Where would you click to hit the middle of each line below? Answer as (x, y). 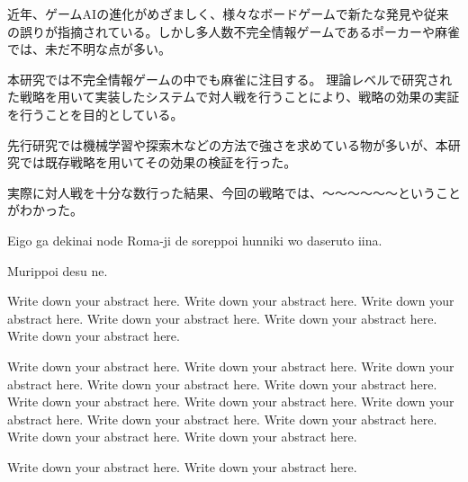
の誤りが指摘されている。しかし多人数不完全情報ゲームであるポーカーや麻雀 (234, 31)
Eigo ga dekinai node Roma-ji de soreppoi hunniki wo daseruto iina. (195, 240)
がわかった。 (45, 210)
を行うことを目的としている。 (95, 114)
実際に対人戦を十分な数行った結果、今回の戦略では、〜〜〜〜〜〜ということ (234, 192)
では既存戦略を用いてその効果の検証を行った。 (158, 162)
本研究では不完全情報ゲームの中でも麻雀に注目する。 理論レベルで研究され (230, 79)
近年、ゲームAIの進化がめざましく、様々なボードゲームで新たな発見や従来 (228, 13)
